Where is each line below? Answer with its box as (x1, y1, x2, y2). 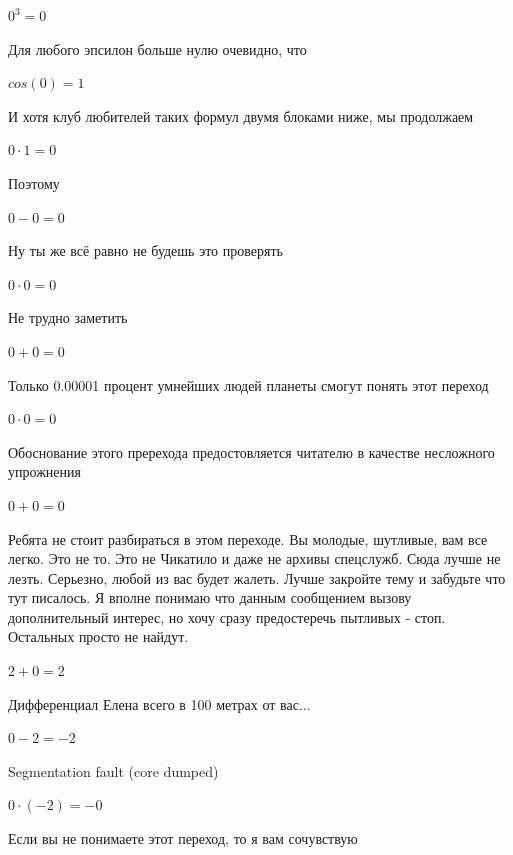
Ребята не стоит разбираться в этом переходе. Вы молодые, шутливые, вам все (8, 528, 488, 549)
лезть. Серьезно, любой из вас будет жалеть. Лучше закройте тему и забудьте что (8, 567, 506, 588)
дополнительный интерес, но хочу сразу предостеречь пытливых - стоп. (8, 606, 446, 627)
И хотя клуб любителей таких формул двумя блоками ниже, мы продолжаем (8, 105, 474, 126)
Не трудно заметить (8, 307, 128, 328)
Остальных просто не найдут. (8, 626, 189, 647)
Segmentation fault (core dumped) (8, 760, 219, 781)
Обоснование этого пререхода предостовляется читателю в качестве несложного (8, 441, 495, 462)
